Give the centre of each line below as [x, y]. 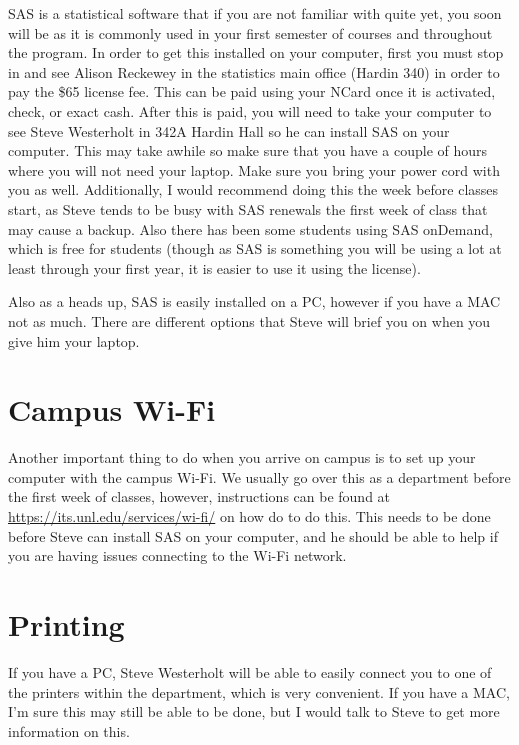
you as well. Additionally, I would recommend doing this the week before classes [253, 189]
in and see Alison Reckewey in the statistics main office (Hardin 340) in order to [254, 71]
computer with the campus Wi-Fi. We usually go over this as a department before [259, 476]
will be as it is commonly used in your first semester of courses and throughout [250, 32]
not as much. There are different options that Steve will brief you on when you [249, 320]
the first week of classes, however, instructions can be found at [199, 496]
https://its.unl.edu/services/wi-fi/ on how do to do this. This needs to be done [249, 516]
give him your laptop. [74, 340]
